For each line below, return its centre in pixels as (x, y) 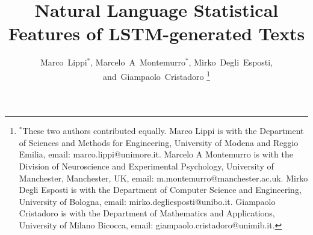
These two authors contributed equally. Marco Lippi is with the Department (163, 131)
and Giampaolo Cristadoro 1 (156, 75)
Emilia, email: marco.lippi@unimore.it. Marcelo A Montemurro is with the (156, 154)
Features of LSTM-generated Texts (156, 33)
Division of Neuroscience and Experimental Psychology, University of (146, 166)
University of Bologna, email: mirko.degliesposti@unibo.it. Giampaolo (147, 201)
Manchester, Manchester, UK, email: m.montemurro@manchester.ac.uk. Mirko (163, 178)
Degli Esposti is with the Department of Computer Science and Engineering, (160, 190)
